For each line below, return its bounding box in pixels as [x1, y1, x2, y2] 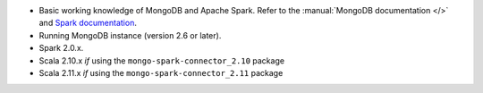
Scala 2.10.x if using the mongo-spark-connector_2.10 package [38, 55, 285, 66]
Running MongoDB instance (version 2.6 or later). [38, 30, 222, 40]
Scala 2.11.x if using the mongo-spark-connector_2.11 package [38, 67, 284, 78]
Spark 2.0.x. [38, 43, 84, 54]
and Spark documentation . [38, 18, 138, 29]
